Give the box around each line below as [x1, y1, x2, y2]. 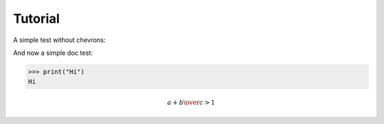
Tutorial [13, 11, 60, 26]
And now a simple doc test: [13, 48, 93, 57]
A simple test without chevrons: [13, 36, 106, 44]
